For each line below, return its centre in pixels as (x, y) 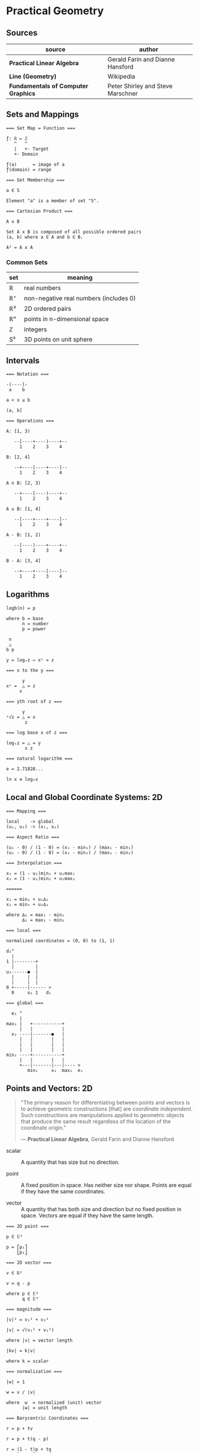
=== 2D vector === (29, 1263)
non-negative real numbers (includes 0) (80, 299)
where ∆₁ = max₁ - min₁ (36, 915)
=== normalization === (34, 1372)
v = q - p (18, 1284)
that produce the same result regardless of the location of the (96, 1122)
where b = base (25, 618)
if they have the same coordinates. (63, 1192)
